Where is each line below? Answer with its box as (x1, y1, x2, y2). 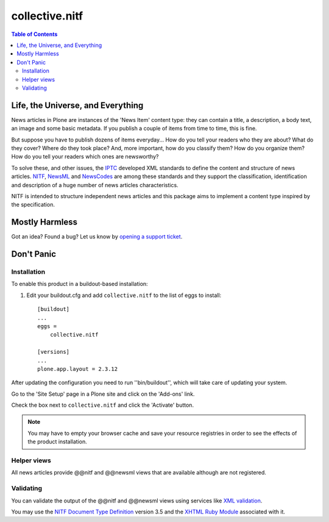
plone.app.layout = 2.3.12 (37, 365, 118, 372)
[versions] (37, 348, 70, 356)
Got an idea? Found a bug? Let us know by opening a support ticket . (11, 233, 183, 240)
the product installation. (27, 438, 88, 445)
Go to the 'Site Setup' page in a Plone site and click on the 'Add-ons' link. (11, 390, 195, 398)
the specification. (11, 201, 55, 209)
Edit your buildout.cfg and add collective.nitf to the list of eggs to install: (26, 291, 222, 299)
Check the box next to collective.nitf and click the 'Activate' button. (11, 401, 194, 409)
